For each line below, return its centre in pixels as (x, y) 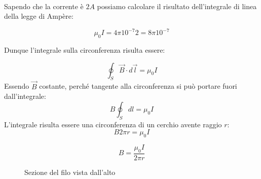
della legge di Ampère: (39, 16)
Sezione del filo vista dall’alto (70, 172)
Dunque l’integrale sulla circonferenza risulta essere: (85, 50)
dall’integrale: (25, 96)
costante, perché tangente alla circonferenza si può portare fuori (138, 86)
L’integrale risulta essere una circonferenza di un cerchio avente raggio (113, 124)
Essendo (17, 86)
